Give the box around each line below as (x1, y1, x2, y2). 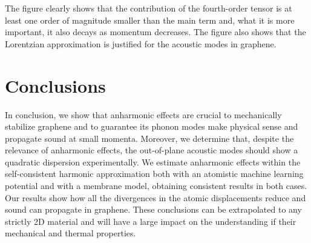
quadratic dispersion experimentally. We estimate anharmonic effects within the (5, 155, 301, 168)
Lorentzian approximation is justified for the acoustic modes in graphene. (5, 37, 277, 50)
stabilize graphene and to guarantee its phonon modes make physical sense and (5, 120, 298, 133)
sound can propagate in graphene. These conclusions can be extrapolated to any (5, 203, 302, 216)
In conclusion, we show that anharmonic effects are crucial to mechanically (5, 108, 282, 121)
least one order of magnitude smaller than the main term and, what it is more (5, 13, 295, 26)
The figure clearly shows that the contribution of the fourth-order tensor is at (5, 2, 292, 14)
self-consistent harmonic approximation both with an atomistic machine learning (5, 167, 304, 180)
